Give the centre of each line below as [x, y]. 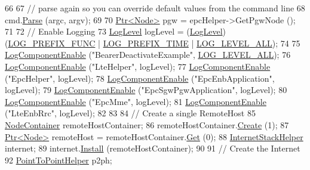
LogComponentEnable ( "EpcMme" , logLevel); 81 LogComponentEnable [136, 101]
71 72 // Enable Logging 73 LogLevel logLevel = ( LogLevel [114, 31]
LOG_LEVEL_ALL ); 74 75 [248, 43]
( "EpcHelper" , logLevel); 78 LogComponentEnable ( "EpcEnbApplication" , [140, 78]
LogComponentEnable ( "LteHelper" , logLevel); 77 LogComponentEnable [138, 66]
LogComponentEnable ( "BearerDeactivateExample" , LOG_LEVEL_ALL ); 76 [148, 55]
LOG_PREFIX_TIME [146, 43]
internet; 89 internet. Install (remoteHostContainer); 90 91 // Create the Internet [153, 148]
